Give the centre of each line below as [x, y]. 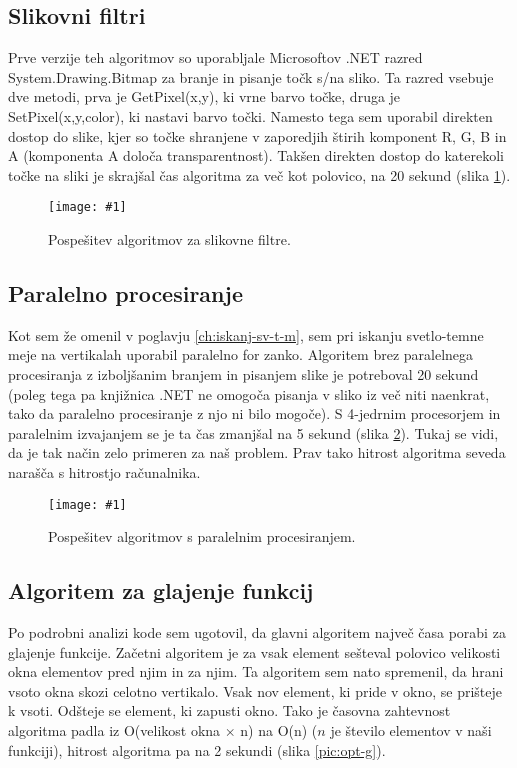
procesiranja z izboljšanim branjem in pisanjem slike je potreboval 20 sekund [243, 374]
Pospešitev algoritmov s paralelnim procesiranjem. [202, 536]
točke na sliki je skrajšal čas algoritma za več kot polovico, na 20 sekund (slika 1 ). [259, 174]
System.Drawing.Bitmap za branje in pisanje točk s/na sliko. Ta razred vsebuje [251, 76]
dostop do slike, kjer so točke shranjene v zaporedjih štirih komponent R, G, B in [257, 135]
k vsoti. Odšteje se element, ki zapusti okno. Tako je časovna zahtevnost [229, 710]
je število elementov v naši [411, 729]
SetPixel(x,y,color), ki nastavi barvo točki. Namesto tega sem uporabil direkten [250, 115]
